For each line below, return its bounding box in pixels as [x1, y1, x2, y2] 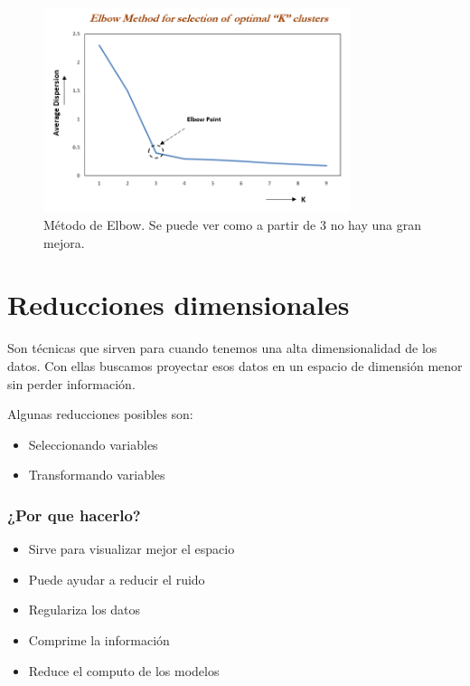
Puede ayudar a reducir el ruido [28, 569, 205, 588]
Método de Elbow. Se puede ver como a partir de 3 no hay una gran [43, 215, 422, 234]
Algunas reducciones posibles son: [7, 405, 193, 424]
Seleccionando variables [28, 434, 158, 453]
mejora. [43, 233, 85, 252]
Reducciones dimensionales [7, 286, 350, 323]
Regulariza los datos [28, 600, 141, 619]
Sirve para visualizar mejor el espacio [28, 539, 235, 558]
